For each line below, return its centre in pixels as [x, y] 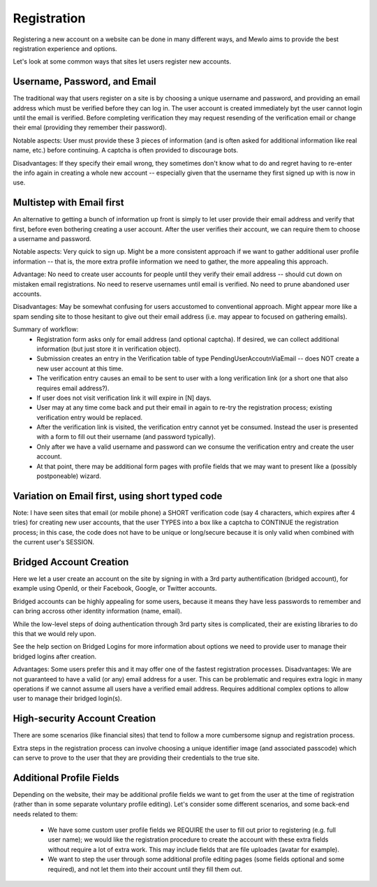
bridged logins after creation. [55, 656]
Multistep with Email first [69, 203]
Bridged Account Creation [71, 562]
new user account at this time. [80, 368]
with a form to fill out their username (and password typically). [126, 437]
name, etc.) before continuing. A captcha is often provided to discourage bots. [126, 150]
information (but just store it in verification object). [109, 349]
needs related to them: [45, 814]
